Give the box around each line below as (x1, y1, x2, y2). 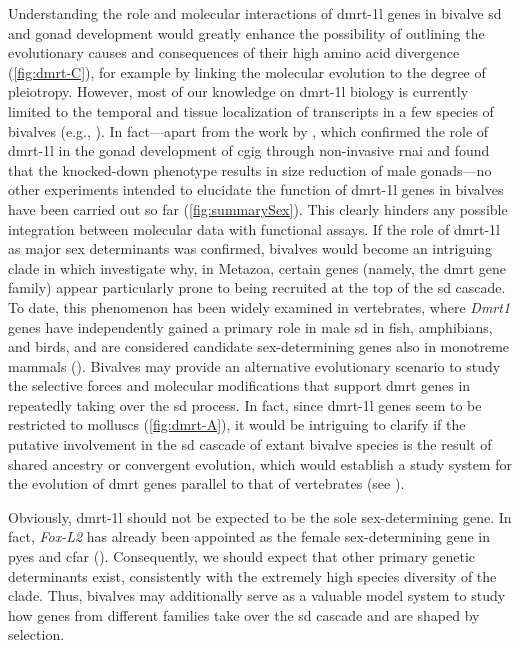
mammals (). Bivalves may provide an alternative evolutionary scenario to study (8, 355, 501, 376)
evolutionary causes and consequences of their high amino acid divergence (8, 42, 460, 63)
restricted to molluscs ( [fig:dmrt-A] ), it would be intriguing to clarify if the (8, 414, 466, 435)
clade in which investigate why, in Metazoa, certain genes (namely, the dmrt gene (8, 257, 507, 278)
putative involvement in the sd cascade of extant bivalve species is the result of (8, 434, 492, 455)
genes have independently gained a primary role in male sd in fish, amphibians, (8, 316, 493, 337)
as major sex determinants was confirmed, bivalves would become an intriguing (8, 238, 492, 259)
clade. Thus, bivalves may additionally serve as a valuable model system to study (8, 585, 506, 606)
